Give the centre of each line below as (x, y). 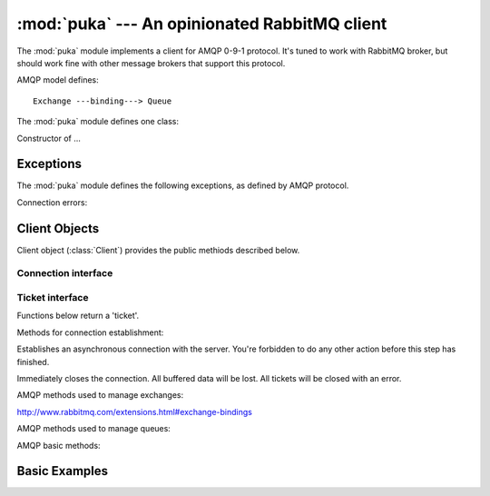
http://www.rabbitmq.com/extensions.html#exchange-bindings (135, 412)
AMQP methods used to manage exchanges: (100, 395)
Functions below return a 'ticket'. (78, 316)
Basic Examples (63, 471)
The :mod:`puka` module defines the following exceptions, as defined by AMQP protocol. (183, 185)
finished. (33, 362)
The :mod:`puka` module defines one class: (98, 122)
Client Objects (58, 228)
